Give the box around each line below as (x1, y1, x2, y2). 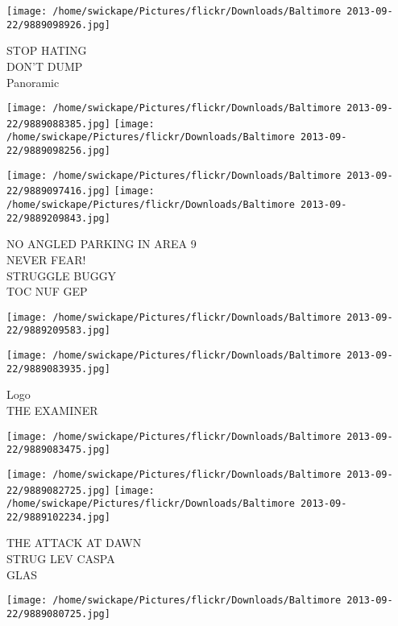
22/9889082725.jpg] (6, 484, 110, 496)
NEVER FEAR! (6, 251, 86, 267)
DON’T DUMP (6, 57, 83, 74)
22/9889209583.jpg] (6, 325, 110, 337)
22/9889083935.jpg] (6, 363, 110, 375)
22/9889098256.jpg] (6, 145, 110, 157)
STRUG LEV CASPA (6, 550, 115, 567)
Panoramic (6, 73, 60, 90)
